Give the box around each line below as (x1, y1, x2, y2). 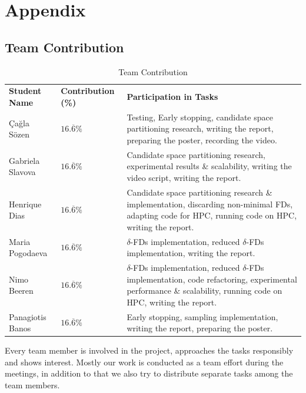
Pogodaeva (9, 247, 48, 259)
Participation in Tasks (127, 90, 218, 103)
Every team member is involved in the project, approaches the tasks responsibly (5, 344, 294, 357)
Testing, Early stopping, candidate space (127, 110, 273, 123)
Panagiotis (9, 310, 46, 323)
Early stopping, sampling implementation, (127, 310, 278, 323)
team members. (5, 379, 60, 391)
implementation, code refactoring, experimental (127, 273, 297, 285)
